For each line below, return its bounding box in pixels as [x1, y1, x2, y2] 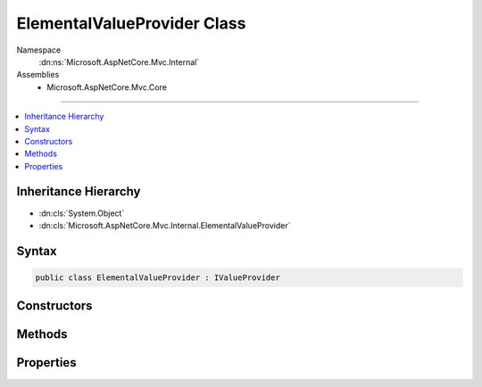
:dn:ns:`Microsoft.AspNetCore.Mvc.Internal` [38, 56, 200, 67]
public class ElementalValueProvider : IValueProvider [35, 272, 280, 283]
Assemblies [16, 70, 60, 80]
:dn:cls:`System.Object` [38, 208, 125, 218]
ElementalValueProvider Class [16, 13, 246, 33]
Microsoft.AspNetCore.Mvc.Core [46, 81, 167, 93]
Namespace [16, 45, 62, 55]
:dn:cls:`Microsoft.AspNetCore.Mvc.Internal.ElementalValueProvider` [38, 219, 291, 231]
